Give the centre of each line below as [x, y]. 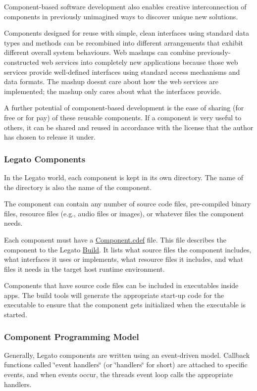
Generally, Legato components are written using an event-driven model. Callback [127, 355]
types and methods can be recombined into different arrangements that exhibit [124, 42]
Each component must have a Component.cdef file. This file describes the [115, 239]
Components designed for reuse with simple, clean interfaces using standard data [127, 33]
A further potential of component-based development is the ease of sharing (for [124, 108]
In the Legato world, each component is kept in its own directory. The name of [124, 177]
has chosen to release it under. [50, 137]
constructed [22, 62]
